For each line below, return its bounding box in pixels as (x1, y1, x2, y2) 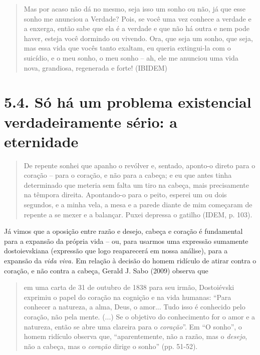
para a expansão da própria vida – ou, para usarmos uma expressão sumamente (4, 235, 248, 246)
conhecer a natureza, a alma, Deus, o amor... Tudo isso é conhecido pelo (24, 301, 245, 312)
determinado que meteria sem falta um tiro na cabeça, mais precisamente (24, 179, 249, 190)
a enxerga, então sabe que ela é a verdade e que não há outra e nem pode (24, 23, 249, 34)
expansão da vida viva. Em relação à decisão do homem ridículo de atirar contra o (4, 255, 256, 265)
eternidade (4, 131, 79, 151)
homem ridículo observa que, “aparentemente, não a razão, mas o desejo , (24, 331, 247, 341)
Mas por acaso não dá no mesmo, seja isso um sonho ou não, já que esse (24, 4, 245, 14)
